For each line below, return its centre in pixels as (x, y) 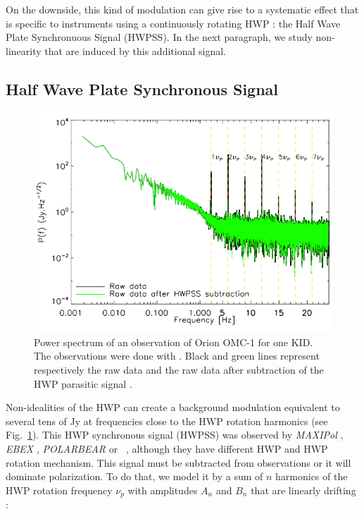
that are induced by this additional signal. (135, 50)
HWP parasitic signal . (83, 383)
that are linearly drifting (303, 490)
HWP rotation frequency (59, 490)
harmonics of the (312, 476)
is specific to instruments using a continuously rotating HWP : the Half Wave (173, 23)
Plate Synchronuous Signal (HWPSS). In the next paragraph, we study (159, 37)
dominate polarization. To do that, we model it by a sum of (134, 476)
